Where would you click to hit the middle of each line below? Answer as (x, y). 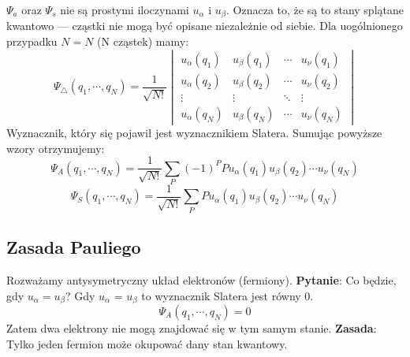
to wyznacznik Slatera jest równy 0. (227, 295)
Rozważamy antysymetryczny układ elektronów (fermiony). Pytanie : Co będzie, (201, 279)
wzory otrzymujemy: (56, 148)
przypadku (32, 41)
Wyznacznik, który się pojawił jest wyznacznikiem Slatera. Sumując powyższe (194, 132)
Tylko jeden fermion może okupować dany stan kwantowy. (147, 343)
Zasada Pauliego (74, 247)
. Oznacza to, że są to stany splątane (315, 9)
